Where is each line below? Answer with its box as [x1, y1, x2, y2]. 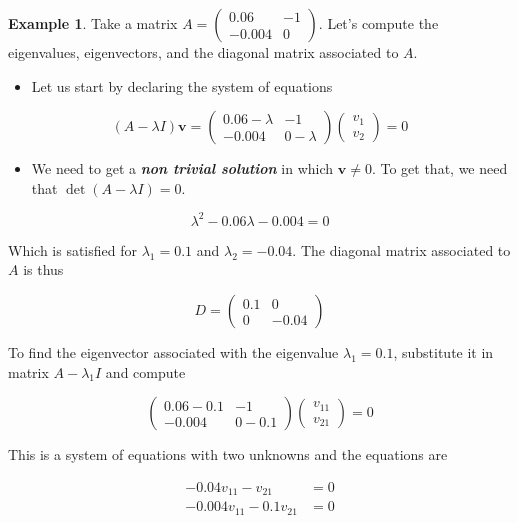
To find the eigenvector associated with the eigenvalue [8, 342, 339, 363]
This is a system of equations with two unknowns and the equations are [8, 444, 448, 465]
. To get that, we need [371, 158, 508, 179]
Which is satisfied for [8, 239, 137, 260]
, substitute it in [393, 342, 494, 363]
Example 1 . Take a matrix [8, 13, 178, 33]
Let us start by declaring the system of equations [31, 75, 333, 96]
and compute [105, 361, 186, 382]
